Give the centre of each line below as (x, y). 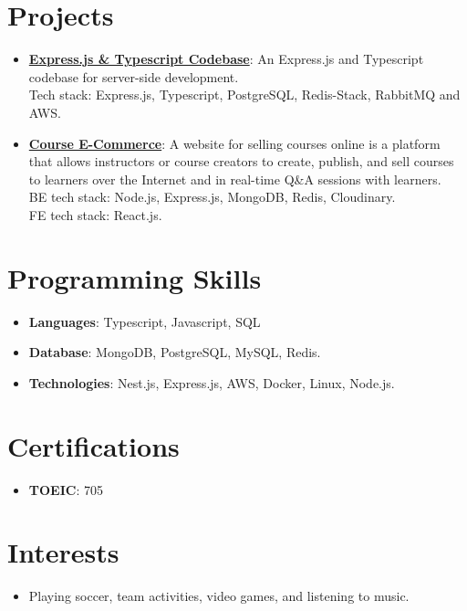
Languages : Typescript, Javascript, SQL (145, 321)
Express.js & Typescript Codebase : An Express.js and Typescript (226, 59)
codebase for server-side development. (134, 76)
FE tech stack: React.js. (95, 214)
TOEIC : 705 (66, 489)
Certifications (93, 445)
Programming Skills (135, 277)
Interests (63, 552)
